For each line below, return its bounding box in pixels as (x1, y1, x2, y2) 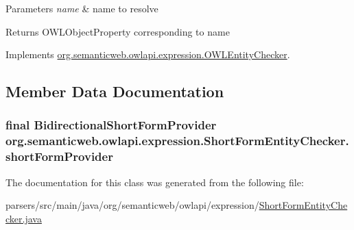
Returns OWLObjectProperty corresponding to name (5, 24, 230, 38)
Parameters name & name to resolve (5, 1, 158, 15)
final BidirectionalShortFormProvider (5, 116, 217, 133)
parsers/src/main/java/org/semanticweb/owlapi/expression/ (5, 198, 259, 212)
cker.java (5, 211, 42, 225)
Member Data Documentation (5, 81, 224, 102)
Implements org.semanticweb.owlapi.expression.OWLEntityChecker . (5, 47, 290, 62)
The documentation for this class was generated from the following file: (5, 175, 304, 189)
